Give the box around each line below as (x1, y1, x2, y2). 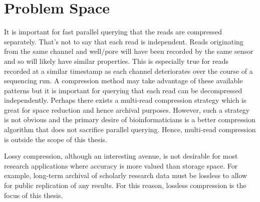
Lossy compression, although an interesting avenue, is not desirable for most (4, 151, 238, 161)
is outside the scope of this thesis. (4, 134, 107, 144)
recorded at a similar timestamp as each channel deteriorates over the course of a (4, 65, 253, 76)
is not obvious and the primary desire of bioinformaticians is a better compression (4, 114, 255, 125)
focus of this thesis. (4, 190, 63, 200)
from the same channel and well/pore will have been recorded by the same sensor (4, 46, 253, 56)
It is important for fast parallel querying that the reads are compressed (4, 26, 222, 37)
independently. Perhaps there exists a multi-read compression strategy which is (4, 95, 246, 105)
